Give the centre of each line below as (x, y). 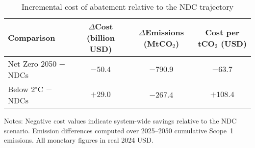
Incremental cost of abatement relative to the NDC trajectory (127, 7)
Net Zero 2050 (32, 63)
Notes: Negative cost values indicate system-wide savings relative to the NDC (120, 121)
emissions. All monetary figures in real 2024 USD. (79, 140)
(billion (101, 37)
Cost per (222, 32)
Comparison (32, 37)
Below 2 (22, 89)
